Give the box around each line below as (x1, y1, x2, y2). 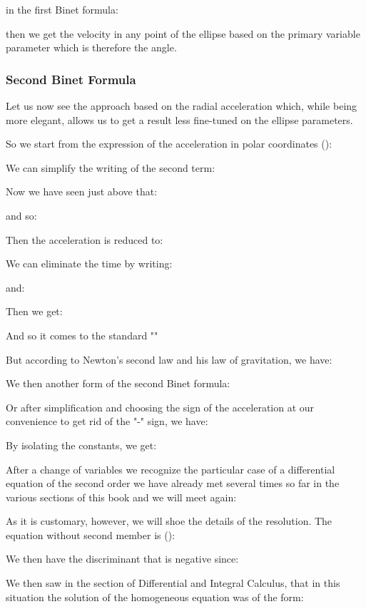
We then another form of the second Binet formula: (6, 376, 230, 391)
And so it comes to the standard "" (6, 327, 158, 342)
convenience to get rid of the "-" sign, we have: (6, 414, 208, 429)
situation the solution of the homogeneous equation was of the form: (6, 589, 304, 604)
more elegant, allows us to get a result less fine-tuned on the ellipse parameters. (6, 112, 353, 127)
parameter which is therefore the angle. (6, 40, 177, 55)
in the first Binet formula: (6, 2, 118, 16)
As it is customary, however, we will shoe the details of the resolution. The (6, 513, 332, 528)
